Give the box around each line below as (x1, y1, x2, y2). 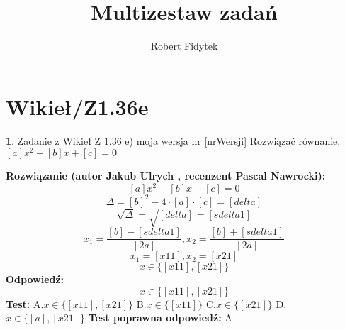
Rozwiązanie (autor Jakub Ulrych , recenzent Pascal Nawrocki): (6, 168, 326, 183)
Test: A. (6, 296, 44, 311)
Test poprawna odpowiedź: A (88, 310, 232, 325)
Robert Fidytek (150, 38, 218, 53)
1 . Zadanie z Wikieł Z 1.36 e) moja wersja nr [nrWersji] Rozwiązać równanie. (6, 133, 341, 148)
